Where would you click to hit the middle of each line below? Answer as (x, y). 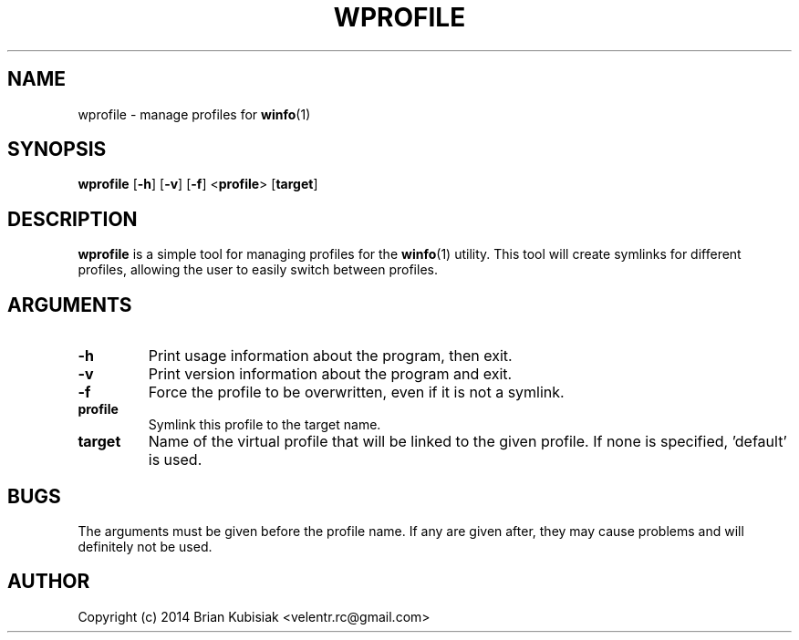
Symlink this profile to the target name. (265, 425)
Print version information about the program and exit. (330, 374)
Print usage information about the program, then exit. (330, 356)
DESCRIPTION (73, 219)
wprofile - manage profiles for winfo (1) (194, 114)
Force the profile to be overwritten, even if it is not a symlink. (356, 392)
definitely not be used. (145, 546)
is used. (175, 460)
